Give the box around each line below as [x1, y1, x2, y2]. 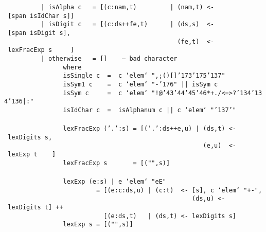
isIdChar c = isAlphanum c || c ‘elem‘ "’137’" [63, 106, 237, 114]
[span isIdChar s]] [8, 12, 75, 20]
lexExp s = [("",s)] [63, 221, 133, 228]
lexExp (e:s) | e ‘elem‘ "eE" [63, 178, 166, 185]
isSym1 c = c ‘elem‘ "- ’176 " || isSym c [63, 80, 218, 88]
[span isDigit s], [8, 29, 70, 37]
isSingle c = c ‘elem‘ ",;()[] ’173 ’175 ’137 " [63, 72, 225, 80]
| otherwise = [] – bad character [41, 55, 178, 62]
